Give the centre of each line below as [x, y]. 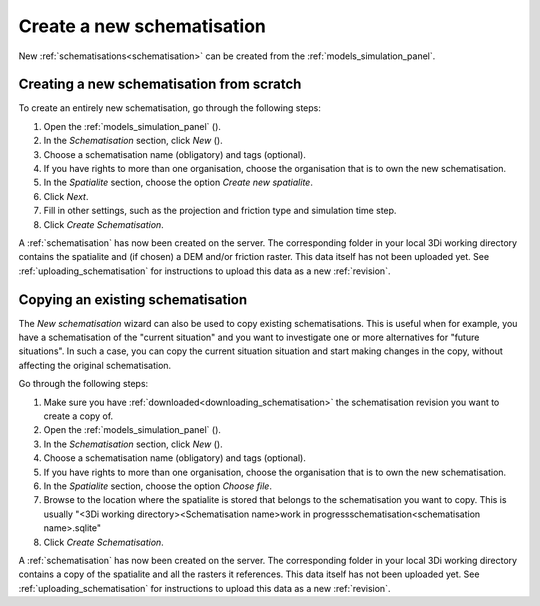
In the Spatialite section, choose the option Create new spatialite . [178, 182]
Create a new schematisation [142, 26]
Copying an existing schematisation [133, 299]
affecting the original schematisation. [95, 365]
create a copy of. [78, 416]
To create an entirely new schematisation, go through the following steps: [170, 108]
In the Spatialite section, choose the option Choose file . [157, 486]
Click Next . [66, 196]
